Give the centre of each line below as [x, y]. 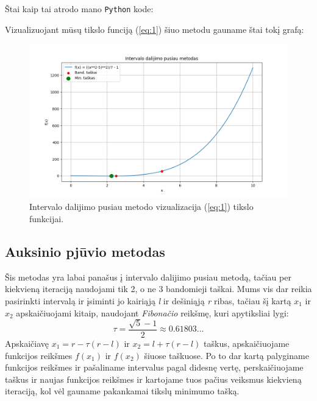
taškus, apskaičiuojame [247, 343]
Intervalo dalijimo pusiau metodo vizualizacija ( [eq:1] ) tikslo [141, 207]
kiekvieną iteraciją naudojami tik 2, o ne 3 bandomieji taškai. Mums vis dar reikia [158, 289]
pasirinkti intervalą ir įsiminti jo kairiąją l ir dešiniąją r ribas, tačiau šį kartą [148, 300]
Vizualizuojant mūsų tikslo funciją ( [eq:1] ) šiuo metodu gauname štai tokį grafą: [155, 29]
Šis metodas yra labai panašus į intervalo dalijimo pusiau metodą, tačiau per [148, 277]
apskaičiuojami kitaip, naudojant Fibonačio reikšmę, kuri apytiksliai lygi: [152, 312]
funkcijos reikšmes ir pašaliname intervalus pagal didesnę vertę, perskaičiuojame [154, 367]
